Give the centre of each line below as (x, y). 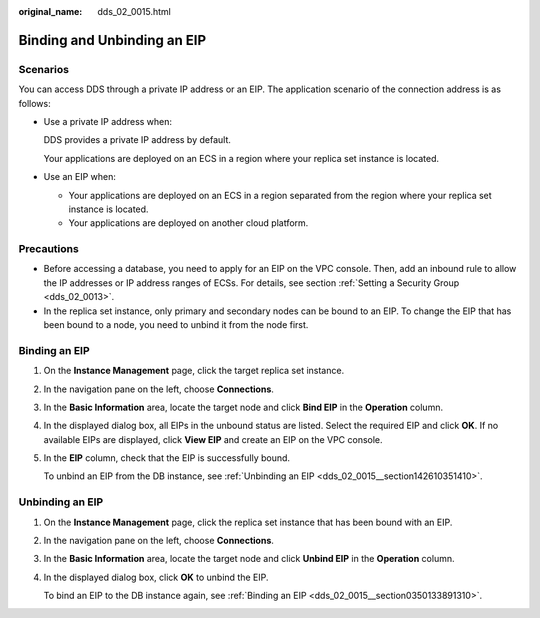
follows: (34, 103)
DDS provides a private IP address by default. (137, 140)
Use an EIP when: (80, 177)
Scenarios (44, 69)
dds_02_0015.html (134, 11)
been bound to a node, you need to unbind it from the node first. (176, 324)
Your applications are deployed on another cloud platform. (188, 223)
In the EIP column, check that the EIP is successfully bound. (166, 458)
